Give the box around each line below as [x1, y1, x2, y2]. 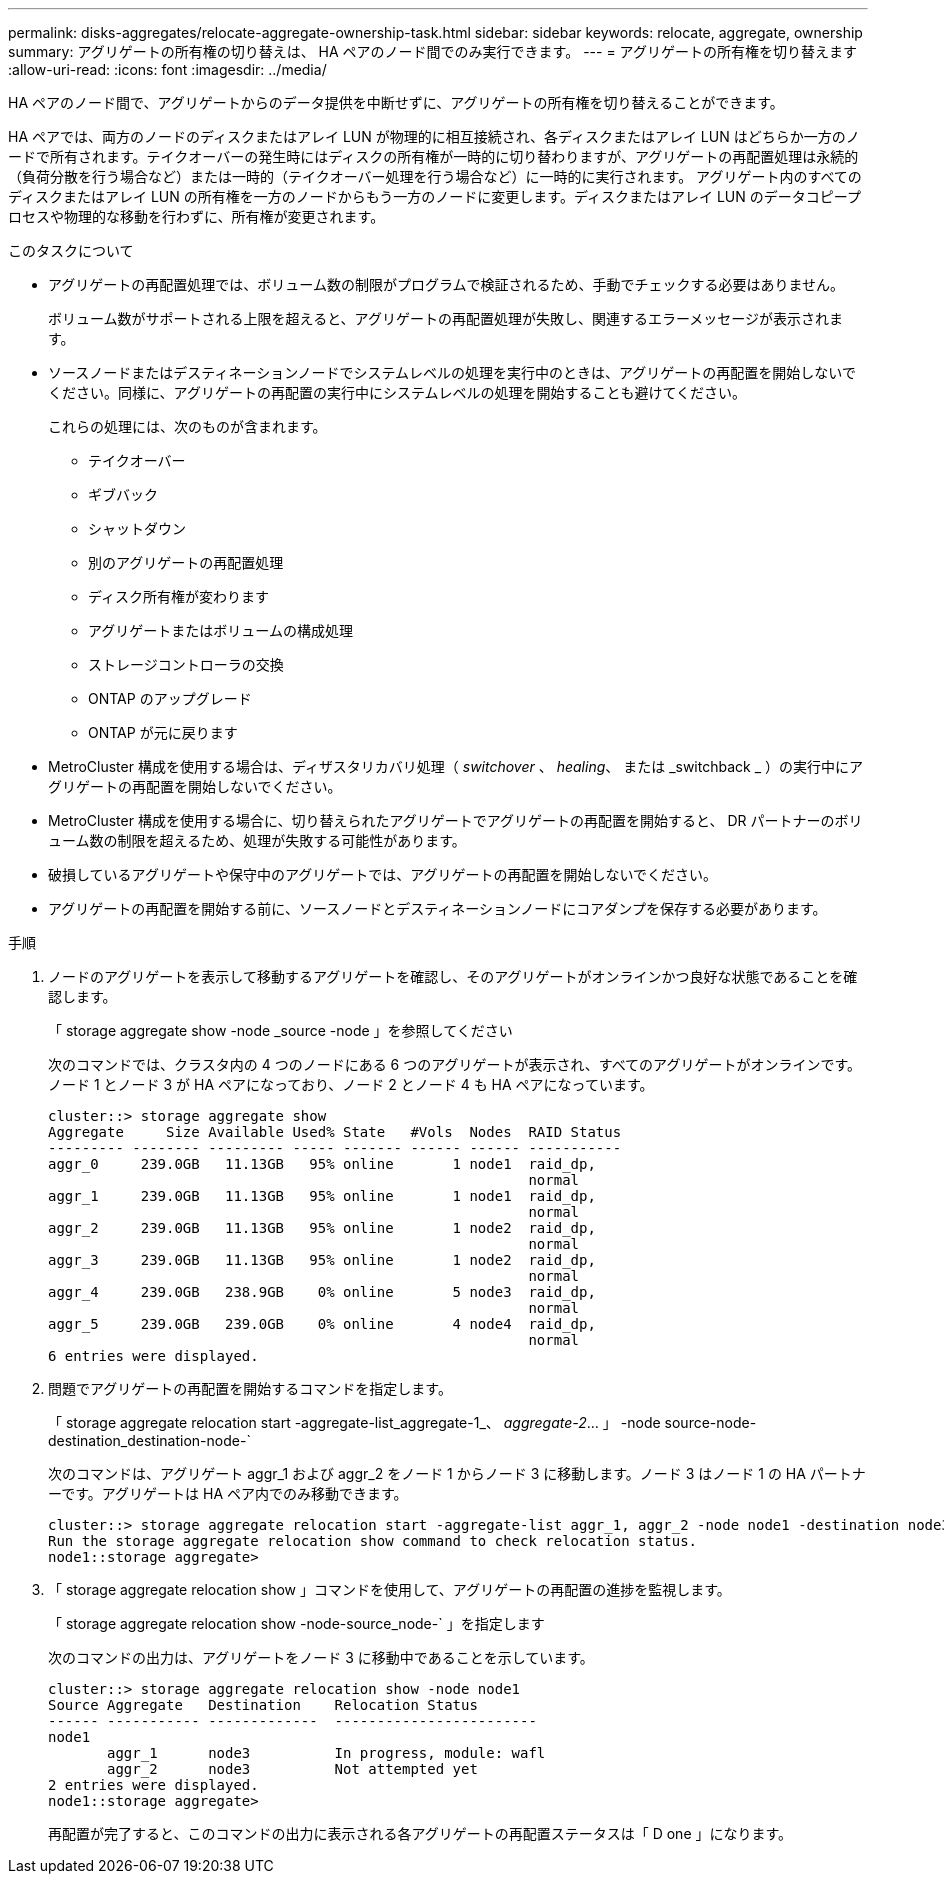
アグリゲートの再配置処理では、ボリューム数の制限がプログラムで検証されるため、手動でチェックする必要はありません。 [48, 276, 845, 293]
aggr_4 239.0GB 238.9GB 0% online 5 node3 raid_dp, [48, 1284, 596, 1300]
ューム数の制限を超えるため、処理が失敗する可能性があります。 [48, 832, 466, 849]
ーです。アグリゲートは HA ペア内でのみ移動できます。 [48, 1485, 408, 1502]
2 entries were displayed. [48, 1777, 259, 1793]
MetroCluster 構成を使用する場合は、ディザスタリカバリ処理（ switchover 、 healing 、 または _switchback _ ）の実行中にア [48, 758, 863, 775]
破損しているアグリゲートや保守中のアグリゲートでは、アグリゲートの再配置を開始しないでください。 [48, 866, 718, 883]
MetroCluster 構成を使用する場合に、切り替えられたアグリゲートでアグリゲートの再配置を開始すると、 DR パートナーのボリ [48, 812, 863, 829]
